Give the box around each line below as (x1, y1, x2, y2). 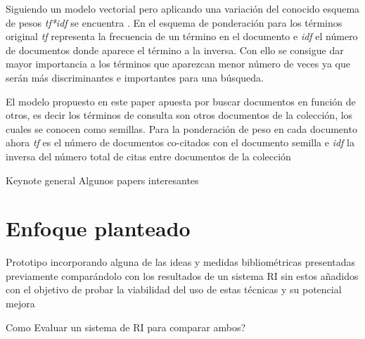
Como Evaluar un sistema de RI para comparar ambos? (6, 319, 246, 334)
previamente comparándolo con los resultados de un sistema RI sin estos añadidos (6, 268, 359, 283)
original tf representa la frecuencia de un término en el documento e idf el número (6, 29, 358, 44)
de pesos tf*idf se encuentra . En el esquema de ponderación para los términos (6, 15, 342, 30)
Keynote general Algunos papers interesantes (6, 172, 199, 187)
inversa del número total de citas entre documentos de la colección (6, 148, 291, 163)
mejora (6, 296, 35, 311)
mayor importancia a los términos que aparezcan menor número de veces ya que (6, 56, 351, 71)
